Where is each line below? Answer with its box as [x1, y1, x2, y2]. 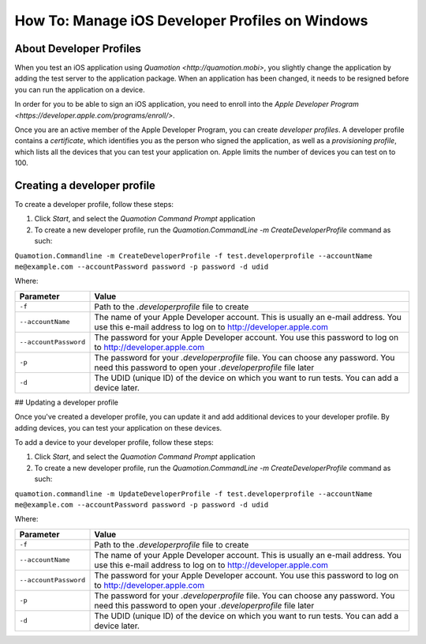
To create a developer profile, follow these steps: [14, 200, 174, 209]
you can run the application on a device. [14, 85, 145, 94]
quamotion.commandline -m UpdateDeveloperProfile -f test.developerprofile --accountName [14, 489, 372, 498]
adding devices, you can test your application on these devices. [14, 423, 222, 432]
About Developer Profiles [14, 42, 142, 55]
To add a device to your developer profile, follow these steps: [14, 438, 215, 446]
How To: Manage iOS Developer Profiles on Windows [14, 12, 368, 29]
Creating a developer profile [14, 179, 155, 192]
